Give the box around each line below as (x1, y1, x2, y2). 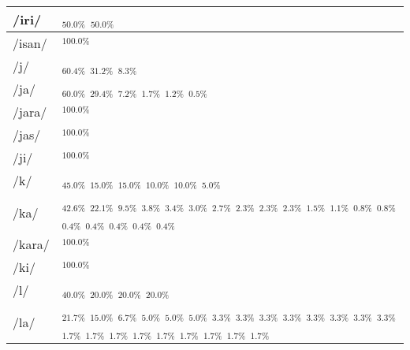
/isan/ (13, 34, 47, 52)
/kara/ (13, 235, 50, 253)
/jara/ (13, 102, 47, 121)
